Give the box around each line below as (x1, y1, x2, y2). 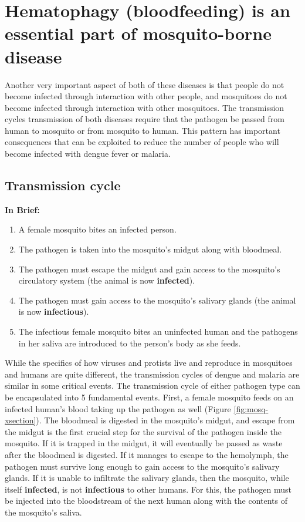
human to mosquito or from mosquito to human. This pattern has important (5, 124, 280, 136)
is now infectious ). (18, 305, 89, 318)
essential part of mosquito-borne (5, 21, 272, 45)
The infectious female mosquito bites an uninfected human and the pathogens (18, 325, 298, 338)
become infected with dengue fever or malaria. (5, 147, 171, 160)
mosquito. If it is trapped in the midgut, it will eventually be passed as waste (5, 437, 283, 449)
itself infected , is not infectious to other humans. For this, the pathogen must (5, 483, 292, 495)
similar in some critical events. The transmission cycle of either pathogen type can (5, 379, 300, 392)
